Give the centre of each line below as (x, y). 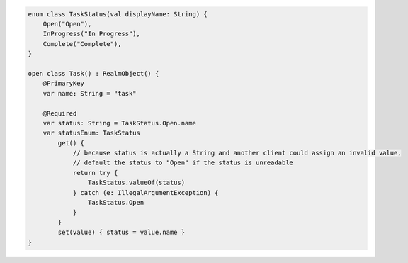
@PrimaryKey (64, 84)
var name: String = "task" (90, 93)
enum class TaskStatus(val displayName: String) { (118, 14)
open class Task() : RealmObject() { (93, 73)
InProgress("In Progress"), (92, 34)
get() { (71, 143)
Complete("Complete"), (82, 44)
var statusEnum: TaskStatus (92, 133)
